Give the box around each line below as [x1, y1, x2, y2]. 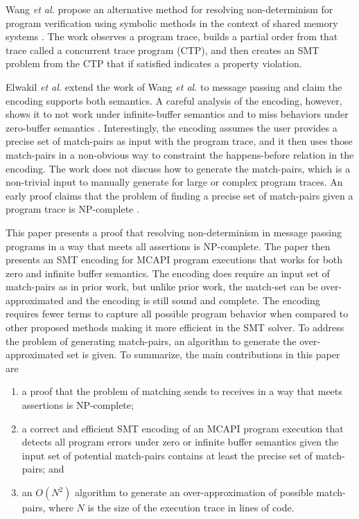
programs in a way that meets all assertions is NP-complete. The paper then [6, 238, 331, 253]
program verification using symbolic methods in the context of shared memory [6, 15, 338, 30]
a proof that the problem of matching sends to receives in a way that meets [21, 384, 342, 398]
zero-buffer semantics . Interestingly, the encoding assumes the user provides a [6, 120, 338, 134]
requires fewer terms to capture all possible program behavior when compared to [6, 306, 349, 321]
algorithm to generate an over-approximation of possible [75, 485, 313, 499]
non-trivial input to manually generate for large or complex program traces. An [6, 175, 343, 189]
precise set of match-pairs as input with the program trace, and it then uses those [6, 134, 353, 148]
